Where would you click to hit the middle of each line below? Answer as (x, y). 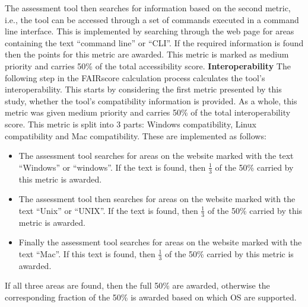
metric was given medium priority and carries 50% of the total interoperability (148, 112)
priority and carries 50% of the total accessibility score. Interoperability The (148, 65)
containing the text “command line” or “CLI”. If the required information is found (154, 42)
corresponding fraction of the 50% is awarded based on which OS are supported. (151, 297)
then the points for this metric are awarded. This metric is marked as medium (147, 54)
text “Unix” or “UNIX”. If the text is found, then (108, 210)
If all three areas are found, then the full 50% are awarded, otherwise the (137, 285)
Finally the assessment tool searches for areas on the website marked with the (160, 242)
